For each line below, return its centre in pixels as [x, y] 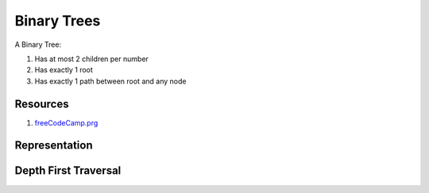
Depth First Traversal [68, 171]
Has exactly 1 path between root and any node [110, 81]
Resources [42, 104]
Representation [54, 146]
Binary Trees [58, 21]
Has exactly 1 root [64, 70]
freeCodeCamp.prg [66, 122]
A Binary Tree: [38, 44]
